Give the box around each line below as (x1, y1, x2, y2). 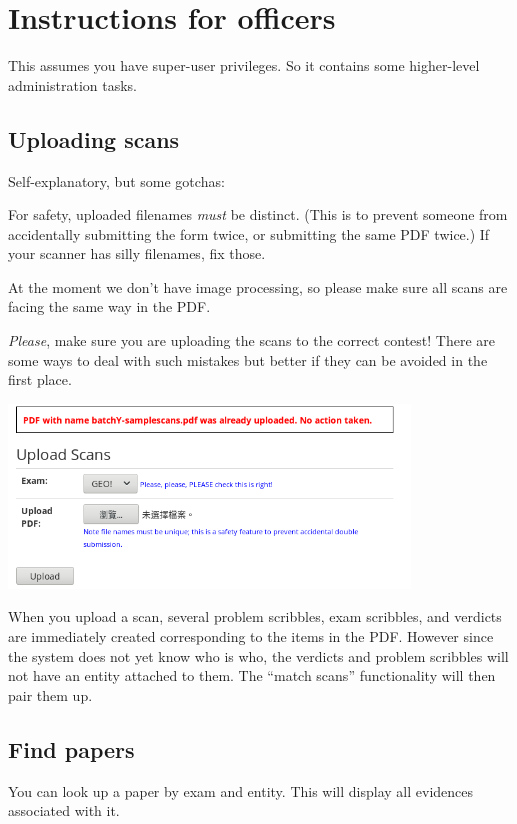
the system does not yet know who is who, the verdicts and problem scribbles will (8, 645, 509, 666)
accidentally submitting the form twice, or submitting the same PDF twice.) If (8, 223, 490, 244)
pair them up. (8, 684, 93, 705)
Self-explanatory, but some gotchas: (8, 170, 225, 191)
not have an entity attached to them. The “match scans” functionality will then (8, 665, 496, 686)
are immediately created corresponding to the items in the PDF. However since (8, 625, 494, 646)
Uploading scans (8, 123, 180, 154)
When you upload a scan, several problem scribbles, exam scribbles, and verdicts (8, 606, 502, 627)
